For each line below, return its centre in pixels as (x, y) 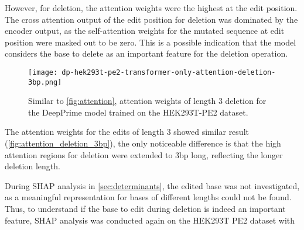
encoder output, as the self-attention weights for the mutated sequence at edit (145, 31)
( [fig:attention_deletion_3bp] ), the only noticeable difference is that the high (143, 143)
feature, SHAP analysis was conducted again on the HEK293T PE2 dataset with (150, 220)
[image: (43, 72)
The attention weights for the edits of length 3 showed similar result (127, 132)
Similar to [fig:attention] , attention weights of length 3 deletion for (147, 101)
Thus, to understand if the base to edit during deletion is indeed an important (145, 209)
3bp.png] (45, 82)
